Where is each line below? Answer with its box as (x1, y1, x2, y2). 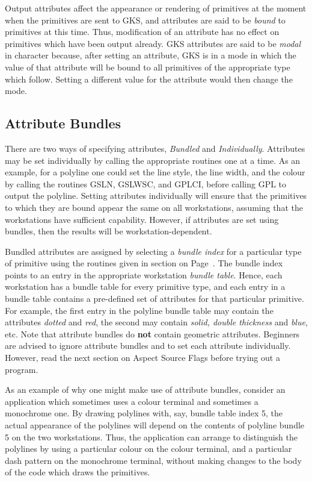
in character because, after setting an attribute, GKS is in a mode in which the (5, 49, 296, 61)
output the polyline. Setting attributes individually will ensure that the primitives (5, 189, 307, 202)
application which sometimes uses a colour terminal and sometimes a (5, 395, 258, 407)
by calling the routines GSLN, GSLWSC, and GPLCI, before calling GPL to (5, 177, 287, 190)
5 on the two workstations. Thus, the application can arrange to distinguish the (5, 430, 298, 443)
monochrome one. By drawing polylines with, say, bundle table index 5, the (5, 407, 283, 419)
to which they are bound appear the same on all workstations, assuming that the (5, 201, 303, 213)
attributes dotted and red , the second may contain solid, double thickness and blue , (5, 316, 308, 328)
